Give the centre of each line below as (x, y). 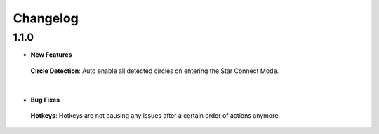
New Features (51, 55)
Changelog (46, 18)
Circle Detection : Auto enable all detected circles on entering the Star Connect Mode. (155, 71)
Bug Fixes (45, 100)
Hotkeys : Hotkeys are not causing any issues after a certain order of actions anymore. (155, 115)
